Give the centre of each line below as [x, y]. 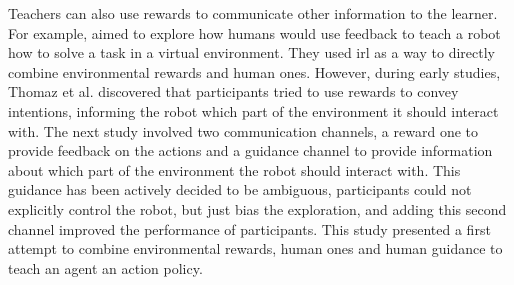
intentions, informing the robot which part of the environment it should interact [253, 110]
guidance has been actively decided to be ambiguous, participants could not [240, 189]
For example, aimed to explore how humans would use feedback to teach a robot [254, 32]
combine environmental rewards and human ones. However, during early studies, [254, 71]
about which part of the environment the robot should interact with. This [234, 169]
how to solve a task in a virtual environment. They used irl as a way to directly [251, 52]
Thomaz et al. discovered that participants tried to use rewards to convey [233, 91]
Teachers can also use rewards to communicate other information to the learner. [253, 13]
